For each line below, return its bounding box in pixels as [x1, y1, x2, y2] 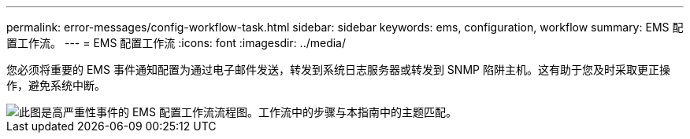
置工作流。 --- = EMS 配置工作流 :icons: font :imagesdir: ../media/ [6, 36, 347, 49]
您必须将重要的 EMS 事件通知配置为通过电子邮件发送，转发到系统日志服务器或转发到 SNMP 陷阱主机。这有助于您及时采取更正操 [6, 63, 670, 76]
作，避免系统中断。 [6, 79, 106, 92]
